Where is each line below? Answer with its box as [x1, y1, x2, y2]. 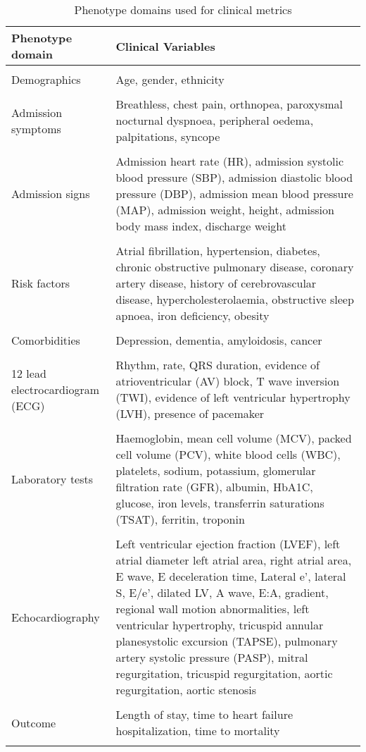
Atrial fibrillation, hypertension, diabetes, [115, 242, 320, 259]
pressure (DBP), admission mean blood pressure [115, 185, 353, 202]
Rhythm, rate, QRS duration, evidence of [115, 357, 320, 373]
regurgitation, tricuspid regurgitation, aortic [115, 665, 333, 682]
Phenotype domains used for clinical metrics [74, 1, 292, 18]
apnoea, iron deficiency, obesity [115, 307, 270, 323]
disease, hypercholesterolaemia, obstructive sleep [115, 291, 354, 307]
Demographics [11, 71, 81, 87]
